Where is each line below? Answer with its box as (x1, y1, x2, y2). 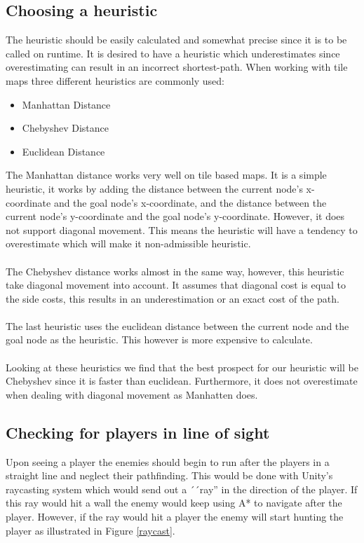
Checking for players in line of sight (6, 421, 270, 443)
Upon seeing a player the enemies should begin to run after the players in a (6, 454, 330, 469)
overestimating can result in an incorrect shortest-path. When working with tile (6, 60, 348, 74)
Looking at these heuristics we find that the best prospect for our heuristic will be (6, 359, 358, 374)
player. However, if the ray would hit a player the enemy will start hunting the (6, 509, 344, 524)
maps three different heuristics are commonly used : (6, 73, 224, 88)
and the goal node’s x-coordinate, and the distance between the (53, 195, 327, 209)
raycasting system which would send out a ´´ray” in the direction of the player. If (6, 481, 358, 496)
